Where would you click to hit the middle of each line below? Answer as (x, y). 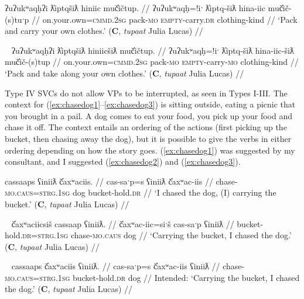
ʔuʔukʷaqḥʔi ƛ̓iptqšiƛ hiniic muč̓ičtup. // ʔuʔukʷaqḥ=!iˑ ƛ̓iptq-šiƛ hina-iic (135, 8)
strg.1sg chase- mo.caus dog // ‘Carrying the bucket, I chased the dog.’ (165, 235)
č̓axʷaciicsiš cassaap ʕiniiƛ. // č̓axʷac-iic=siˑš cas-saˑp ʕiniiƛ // (123, 223)
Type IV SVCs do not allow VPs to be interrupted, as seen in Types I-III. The (146, 93)
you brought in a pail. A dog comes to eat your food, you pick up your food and (149, 115)
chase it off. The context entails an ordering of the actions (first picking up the (146, 127)
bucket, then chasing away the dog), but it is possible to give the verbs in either (148, 138)
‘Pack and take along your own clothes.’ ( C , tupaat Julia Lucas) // (124, 73)
